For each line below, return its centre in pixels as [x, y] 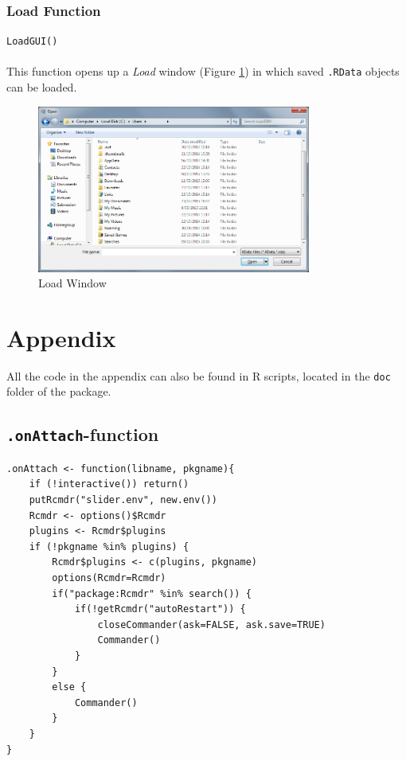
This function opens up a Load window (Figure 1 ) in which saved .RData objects [203, 71]
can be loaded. [42, 87]
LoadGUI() [32, 42]
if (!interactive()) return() [109, 484]
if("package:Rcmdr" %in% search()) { [152, 593]
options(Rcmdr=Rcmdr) [109, 578]
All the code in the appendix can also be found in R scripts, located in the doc [199, 375]
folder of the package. [59, 391]
